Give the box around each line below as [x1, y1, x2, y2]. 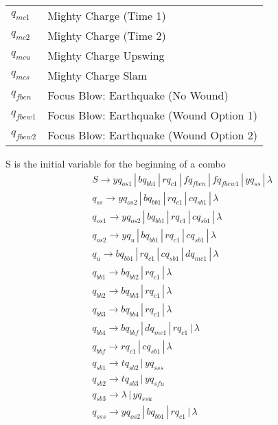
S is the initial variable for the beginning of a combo [5, 157, 226, 170]
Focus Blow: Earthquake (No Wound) [47, 87, 229, 103]
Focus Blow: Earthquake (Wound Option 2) [47, 127, 257, 143]
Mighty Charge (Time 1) [47, 8, 166, 23]
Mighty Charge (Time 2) [47, 27, 166, 43]
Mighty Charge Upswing [47, 47, 165, 63]
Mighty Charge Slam [47, 67, 148, 83]
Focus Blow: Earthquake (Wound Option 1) [47, 107, 257, 123]
